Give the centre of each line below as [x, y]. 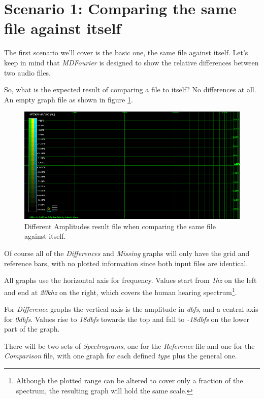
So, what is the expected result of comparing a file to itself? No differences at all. [130, 89]
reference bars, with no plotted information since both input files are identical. [126, 263]
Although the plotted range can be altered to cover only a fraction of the [129, 380]
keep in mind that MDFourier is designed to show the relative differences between [131, 62]
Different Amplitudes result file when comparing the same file [120, 226]
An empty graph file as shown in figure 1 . [69, 99]
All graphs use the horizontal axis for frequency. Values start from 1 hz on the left [130, 280]
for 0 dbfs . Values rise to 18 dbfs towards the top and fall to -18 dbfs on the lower [127, 319]
